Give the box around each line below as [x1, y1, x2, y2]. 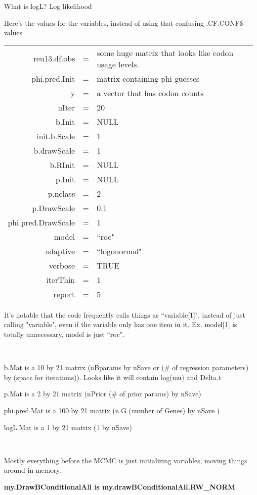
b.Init [55, 115, 75, 127]
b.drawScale [34, 144, 75, 156]
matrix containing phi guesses [96, 72, 200, 84]
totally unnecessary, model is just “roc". [4, 329, 125, 339]
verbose [49, 259, 75, 271]
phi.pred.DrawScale [8, 216, 75, 228]
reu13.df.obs [33, 53, 75, 64]
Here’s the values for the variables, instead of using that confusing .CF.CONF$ [4, 17, 243, 28]
